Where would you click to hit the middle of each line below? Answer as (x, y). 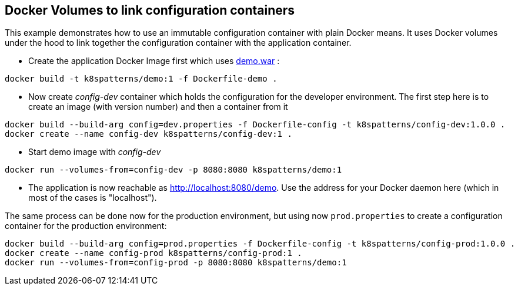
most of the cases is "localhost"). (93, 198)
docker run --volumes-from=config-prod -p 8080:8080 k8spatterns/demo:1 (176, 263)
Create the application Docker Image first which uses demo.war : (154, 61)
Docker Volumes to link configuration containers (150, 10)
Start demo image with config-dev (95, 152)
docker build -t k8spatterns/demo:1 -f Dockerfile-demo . (141, 79)
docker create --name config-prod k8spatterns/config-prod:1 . (153, 253)
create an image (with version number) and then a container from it (158, 107)
